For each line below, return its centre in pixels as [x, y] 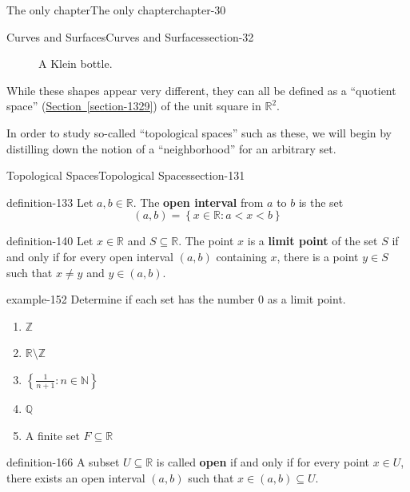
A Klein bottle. [76, 63]
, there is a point [318, 256]
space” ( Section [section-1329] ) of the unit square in [134, 106]
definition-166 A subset [63, 462]
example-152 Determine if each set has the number [131, 299]
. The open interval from [198, 202]
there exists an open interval [76, 477]
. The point [206, 241]
